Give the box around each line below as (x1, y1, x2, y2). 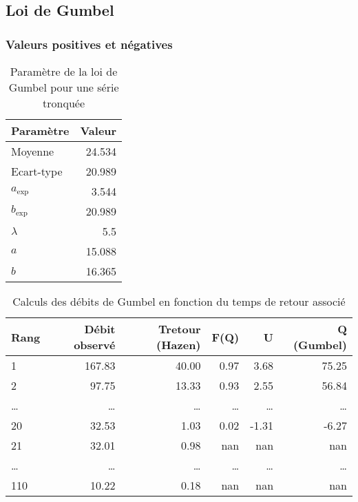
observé (74, 337, 116, 353)
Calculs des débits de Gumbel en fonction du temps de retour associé (12, 293, 346, 309)
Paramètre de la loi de (10, 63, 118, 79)
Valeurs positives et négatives (6, 35, 173, 52)
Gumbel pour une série (8, 79, 119, 95)
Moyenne (11, 143, 54, 159)
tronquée (43, 95, 85, 111)
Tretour (158, 321, 201, 337)
